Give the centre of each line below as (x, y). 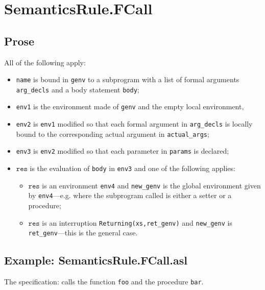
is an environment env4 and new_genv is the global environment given (151, 185)
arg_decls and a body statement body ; (78, 89)
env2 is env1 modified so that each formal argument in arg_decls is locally (134, 124)
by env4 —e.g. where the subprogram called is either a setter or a (130, 195)
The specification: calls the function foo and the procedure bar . (104, 282)
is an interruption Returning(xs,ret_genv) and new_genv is (137, 222)
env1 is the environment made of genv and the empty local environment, (130, 106)
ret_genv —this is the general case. (83, 233)
